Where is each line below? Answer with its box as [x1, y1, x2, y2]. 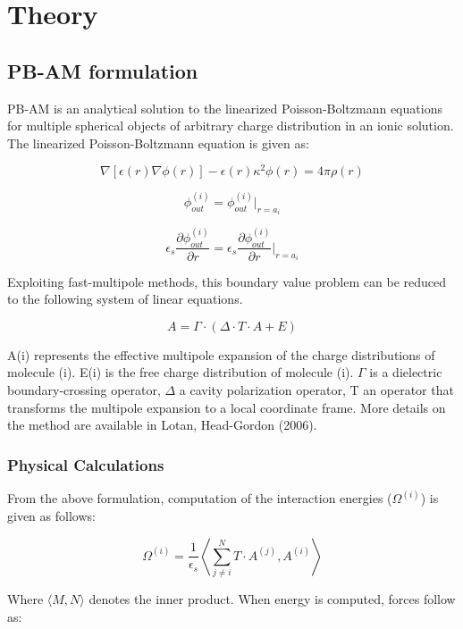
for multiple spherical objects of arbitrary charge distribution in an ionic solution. [7, 116, 454, 135]
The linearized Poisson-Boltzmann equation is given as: [7, 133, 309, 152]
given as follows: [7, 506, 96, 524]
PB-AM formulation [7, 56, 198, 84]
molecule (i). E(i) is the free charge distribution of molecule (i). [7, 363, 354, 382]
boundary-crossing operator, [7, 380, 161, 398]
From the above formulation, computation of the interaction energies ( [7, 489, 392, 507]
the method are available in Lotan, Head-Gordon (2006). [7, 415, 317, 434]
